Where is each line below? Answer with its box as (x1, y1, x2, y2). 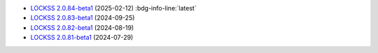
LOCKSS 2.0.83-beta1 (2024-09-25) (30, 14, 135, 22)
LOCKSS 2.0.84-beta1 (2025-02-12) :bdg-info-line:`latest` (30, 4, 197, 12)
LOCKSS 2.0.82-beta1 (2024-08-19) (30, 23, 134, 31)
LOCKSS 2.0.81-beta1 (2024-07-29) (30, 33, 134, 42)
